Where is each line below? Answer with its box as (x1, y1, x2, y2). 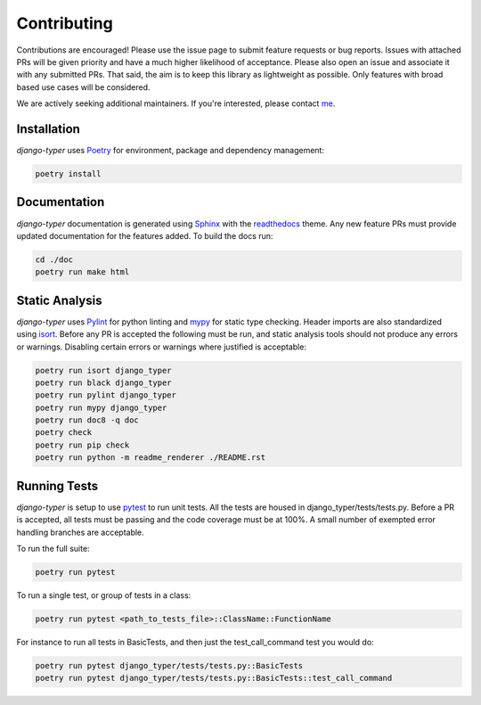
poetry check (35, 428, 93, 438)
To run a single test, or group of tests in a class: (16, 589, 192, 601)
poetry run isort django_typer (35, 365, 173, 375)
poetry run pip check (35, 439, 130, 450)
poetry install (35, 169, 102, 178)
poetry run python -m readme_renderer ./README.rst (35, 453, 266, 463)
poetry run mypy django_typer (35, 402, 167, 413)
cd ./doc (35, 254, 74, 265)
